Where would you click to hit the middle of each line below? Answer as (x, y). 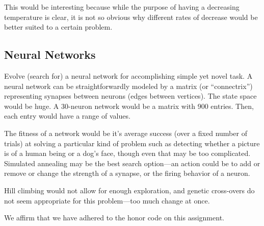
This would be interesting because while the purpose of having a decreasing (122, 7)
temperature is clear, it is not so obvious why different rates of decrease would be (131, 17)
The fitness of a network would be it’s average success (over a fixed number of (126, 133)
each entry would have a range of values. (67, 116)
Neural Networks (50, 54)
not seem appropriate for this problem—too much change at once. (107, 200)
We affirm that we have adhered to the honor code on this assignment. (114, 218)
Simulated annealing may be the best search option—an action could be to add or (132, 163)
